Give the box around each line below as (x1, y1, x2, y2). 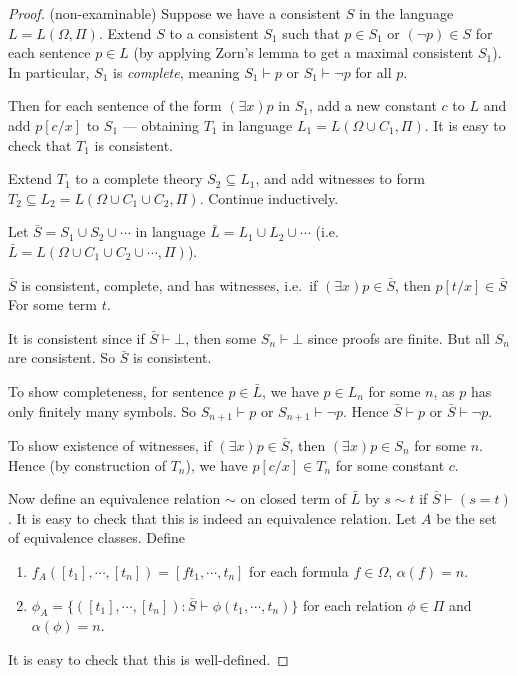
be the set (436, 507, 497, 528)
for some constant (335, 454, 445, 475)
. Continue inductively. (199, 187, 339, 208)
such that (282, 22, 340, 43)
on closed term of (240, 488, 347, 509)
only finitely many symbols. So (8, 400, 197, 421)
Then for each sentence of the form (8, 95, 222, 116)
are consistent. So (8, 347, 116, 368)
